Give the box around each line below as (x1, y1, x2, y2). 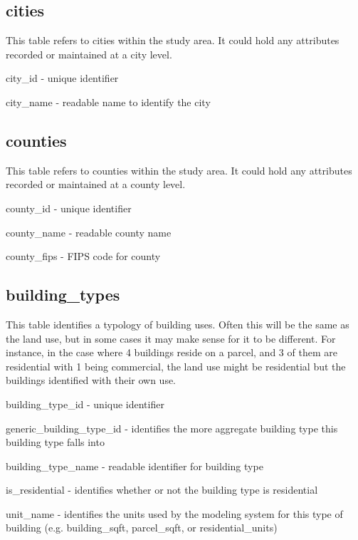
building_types (6, 284, 120, 306)
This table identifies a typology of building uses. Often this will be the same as (6, 316, 349, 331)
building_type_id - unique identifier (6, 396, 164, 411)
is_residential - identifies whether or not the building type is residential (6, 482, 318, 497)
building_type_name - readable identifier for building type (6, 458, 263, 473)
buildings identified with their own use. (6, 373, 177, 388)
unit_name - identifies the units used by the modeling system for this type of (6, 506, 343, 521)
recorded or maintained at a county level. (6, 177, 186, 192)
